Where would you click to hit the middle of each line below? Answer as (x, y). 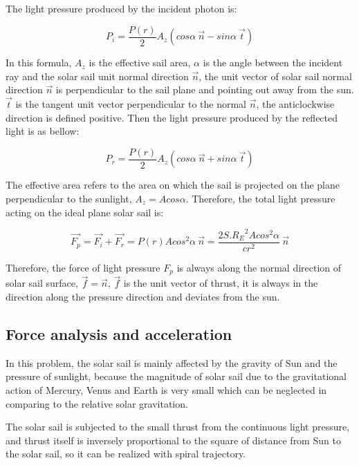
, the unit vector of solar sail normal (275, 76)
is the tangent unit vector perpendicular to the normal (131, 104)
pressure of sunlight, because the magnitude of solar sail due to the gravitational (176, 376)
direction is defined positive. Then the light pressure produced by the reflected (172, 117)
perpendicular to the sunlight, (69, 198)
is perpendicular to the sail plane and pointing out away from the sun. (205, 89)
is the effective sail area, (140, 63)
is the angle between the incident (273, 63)
